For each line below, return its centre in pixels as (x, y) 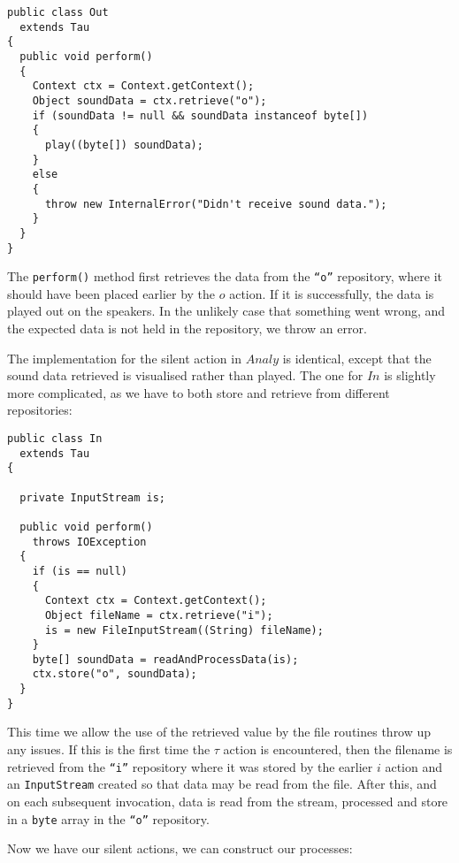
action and (414, 766)
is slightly (410, 375)
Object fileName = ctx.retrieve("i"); (159, 615)
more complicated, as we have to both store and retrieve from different (199, 392)
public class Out (58, 12)
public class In (55, 438)
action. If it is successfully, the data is (332, 293)
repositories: (40, 410)
